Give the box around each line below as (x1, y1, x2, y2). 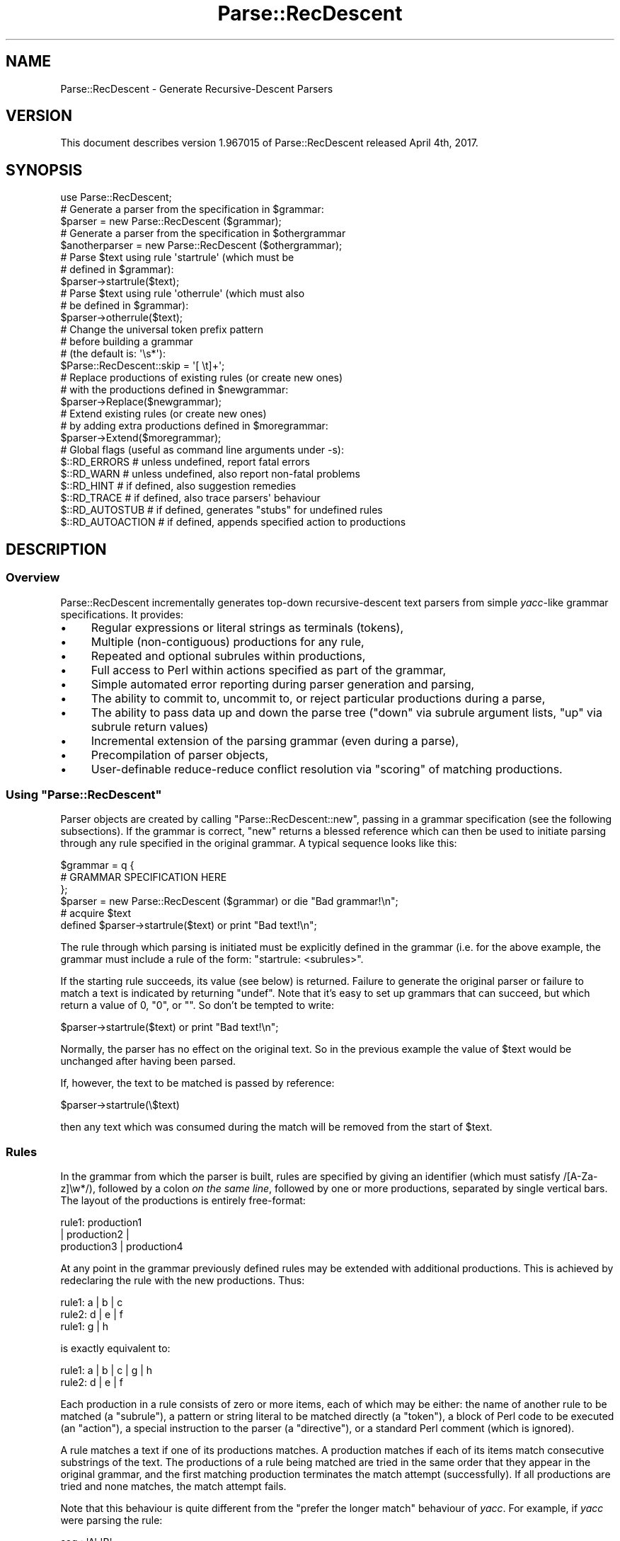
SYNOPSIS (6, 161, 83, 179)
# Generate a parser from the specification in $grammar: (60, 203, 324, 216)
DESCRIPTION (6, 540, 107, 558)
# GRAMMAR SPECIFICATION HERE (60, 871, 227, 884)
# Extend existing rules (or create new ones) (60, 408, 267, 420)
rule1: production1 (60, 1216, 142, 1228)
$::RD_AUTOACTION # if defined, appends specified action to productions (60, 516, 406, 529)
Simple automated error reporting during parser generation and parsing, (91, 676, 475, 691)
